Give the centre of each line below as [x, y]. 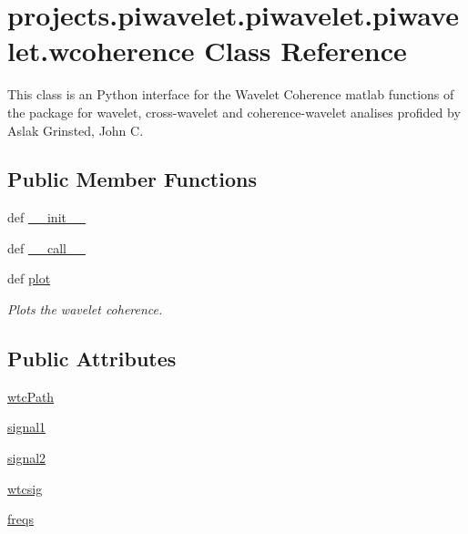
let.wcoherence [101, 51]
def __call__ [46, 247]
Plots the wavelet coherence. [85, 309]
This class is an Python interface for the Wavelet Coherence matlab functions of [231, 94]
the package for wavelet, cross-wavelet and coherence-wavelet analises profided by [234, 112]
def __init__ [46, 217]
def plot [29, 278]
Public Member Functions [132, 179]
